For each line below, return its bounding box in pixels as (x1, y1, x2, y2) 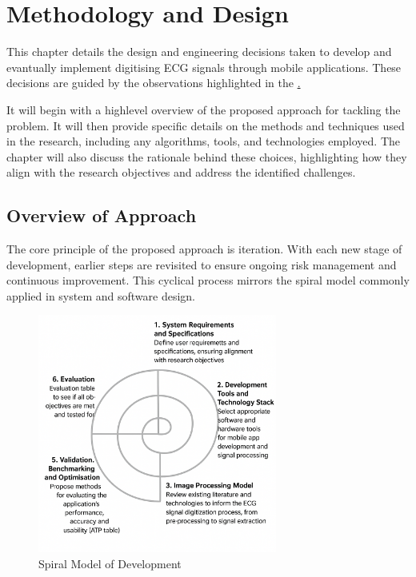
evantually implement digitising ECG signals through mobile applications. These (6, 58, 402, 75)
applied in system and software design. (6, 287, 196, 304)
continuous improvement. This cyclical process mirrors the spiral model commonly (6, 272, 410, 288)
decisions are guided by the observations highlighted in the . (6, 74, 301, 91)
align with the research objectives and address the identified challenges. (6, 164, 356, 181)
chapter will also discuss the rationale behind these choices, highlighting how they (6, 148, 407, 165)
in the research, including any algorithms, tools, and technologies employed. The (6, 133, 400, 149)
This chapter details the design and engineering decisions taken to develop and (6, 43, 392, 60)
